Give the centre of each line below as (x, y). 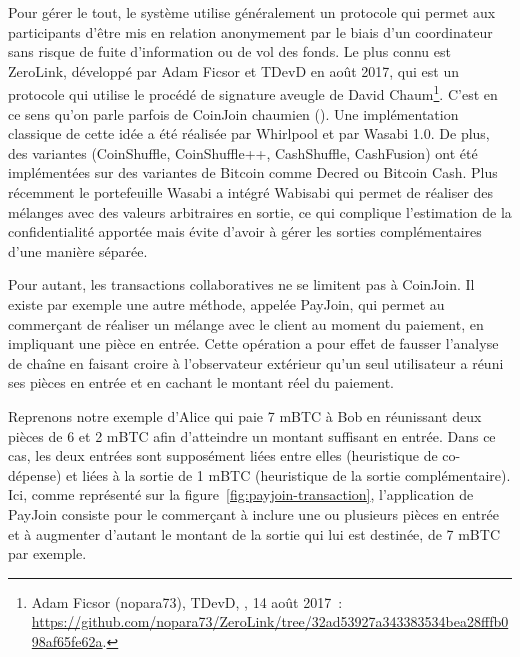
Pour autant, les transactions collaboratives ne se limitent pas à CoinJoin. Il (241, 284)
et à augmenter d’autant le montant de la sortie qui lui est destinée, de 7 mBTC (254, 533)
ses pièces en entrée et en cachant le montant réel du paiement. (201, 382)
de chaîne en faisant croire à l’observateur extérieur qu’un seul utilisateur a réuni (256, 362)
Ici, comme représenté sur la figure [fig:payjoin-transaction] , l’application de (241, 494)
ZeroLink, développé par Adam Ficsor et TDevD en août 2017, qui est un (233, 70)
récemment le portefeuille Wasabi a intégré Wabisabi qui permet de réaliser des (251, 192)
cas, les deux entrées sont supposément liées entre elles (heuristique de (223, 455)
